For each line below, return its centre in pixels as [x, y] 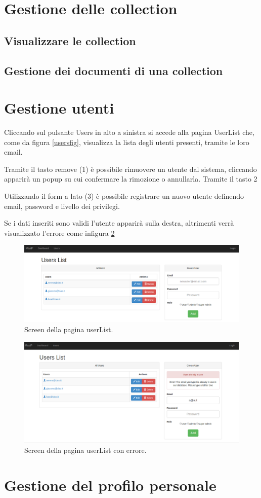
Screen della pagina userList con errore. [85, 450]
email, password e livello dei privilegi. [62, 206]
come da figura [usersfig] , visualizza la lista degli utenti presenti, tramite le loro [127, 142]
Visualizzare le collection [70, 40]
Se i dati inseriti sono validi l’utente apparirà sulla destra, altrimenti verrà [119, 223]
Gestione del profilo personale [110, 485]
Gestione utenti [59, 108]
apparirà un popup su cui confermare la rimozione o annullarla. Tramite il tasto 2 [131, 179]
